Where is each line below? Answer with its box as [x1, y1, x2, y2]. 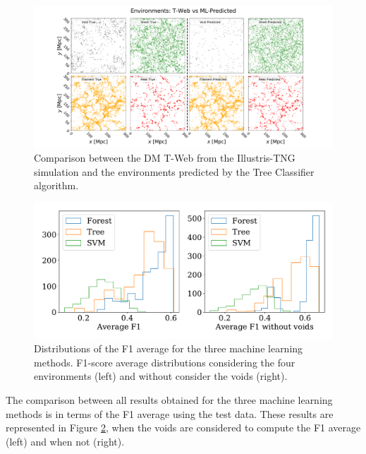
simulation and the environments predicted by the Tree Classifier [34, 164, 315, 179]
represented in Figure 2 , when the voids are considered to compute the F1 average [6, 420, 361, 435]
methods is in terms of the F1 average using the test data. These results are [6, 406, 334, 421]
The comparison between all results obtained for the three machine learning [6, 392, 333, 407]
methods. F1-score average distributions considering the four [34, 354, 295, 369]
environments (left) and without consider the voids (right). [34, 369, 288, 383]
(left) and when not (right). [6, 434, 125, 448]
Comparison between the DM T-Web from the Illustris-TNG [34, 150, 295, 165]
